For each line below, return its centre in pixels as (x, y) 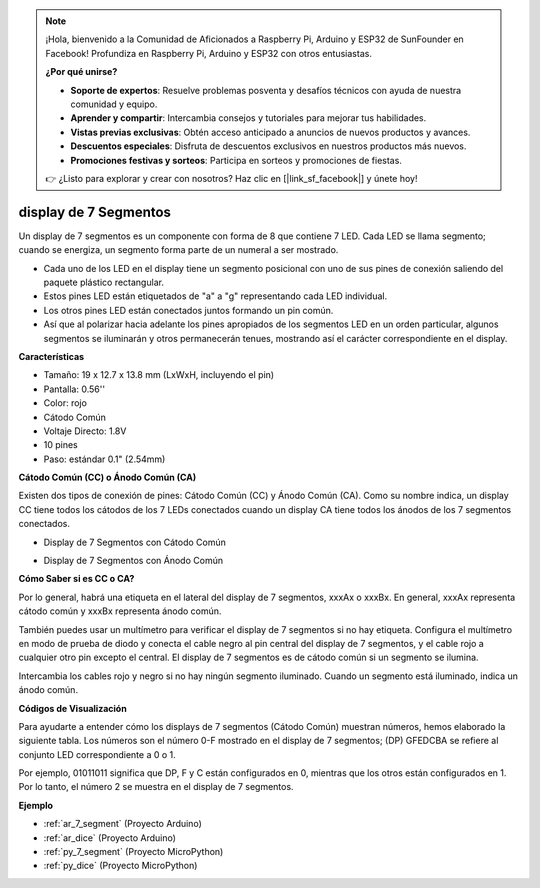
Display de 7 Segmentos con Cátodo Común (135, 542)
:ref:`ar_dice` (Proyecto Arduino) (110, 837)
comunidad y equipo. (114, 104)
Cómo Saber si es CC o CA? (76, 579)
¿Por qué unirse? (81, 72)
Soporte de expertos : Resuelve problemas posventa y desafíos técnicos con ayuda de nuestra (266, 90)
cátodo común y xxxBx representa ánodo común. (120, 611)
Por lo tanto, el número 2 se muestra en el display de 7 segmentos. (156, 787)
